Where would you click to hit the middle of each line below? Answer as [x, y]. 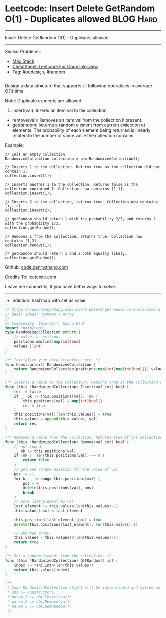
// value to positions [37, 337]
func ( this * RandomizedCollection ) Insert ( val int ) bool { [67, 387]
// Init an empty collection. [36, 154]
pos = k [31, 483]
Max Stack [23, 61]
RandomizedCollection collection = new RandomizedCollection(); [73, 159]
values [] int [27, 346]
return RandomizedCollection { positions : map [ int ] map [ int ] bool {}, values [89, 369]
